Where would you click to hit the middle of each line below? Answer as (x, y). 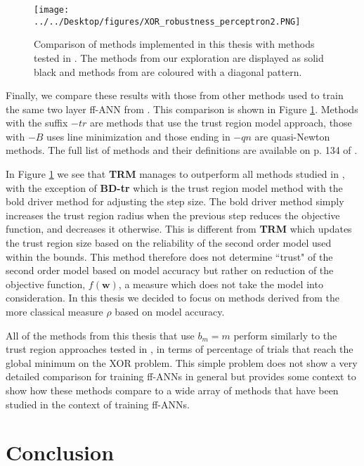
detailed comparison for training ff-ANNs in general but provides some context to (181, 376)
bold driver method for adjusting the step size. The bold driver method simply (175, 201)
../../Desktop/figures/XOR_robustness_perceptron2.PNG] (167, 21)
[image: (52, 10)
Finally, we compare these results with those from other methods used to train (175, 95)
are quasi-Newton (292, 136)
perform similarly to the (285, 335)
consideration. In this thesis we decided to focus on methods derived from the (173, 298)
